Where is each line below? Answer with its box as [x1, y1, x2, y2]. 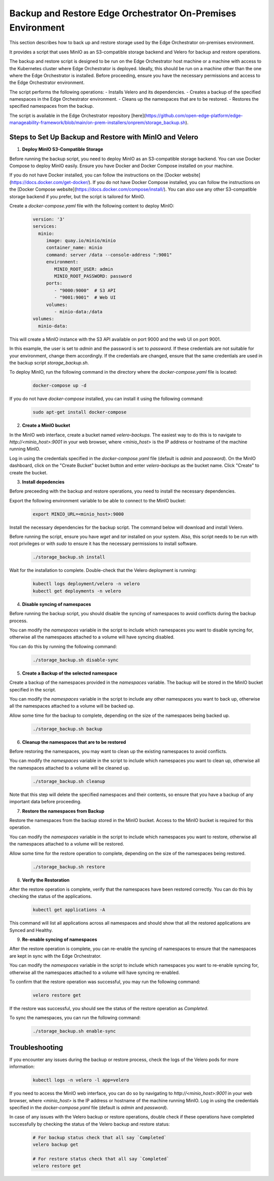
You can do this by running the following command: [9, 643, 117, 649]
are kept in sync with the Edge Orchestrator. [9, 953, 101, 959]
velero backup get [32, 1142, 79, 1147]
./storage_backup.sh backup [32, 726, 102, 732]
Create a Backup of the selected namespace [22, 670, 118, 676]
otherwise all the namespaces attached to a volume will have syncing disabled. [9, 634, 175, 640]
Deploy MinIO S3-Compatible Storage [22, 146, 104, 153]
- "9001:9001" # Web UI [54, 295, 116, 300]
